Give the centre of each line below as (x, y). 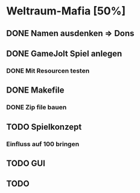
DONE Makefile (35, 90)
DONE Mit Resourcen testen (48, 70)
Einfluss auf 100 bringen (43, 144)
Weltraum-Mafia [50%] (66, 11)
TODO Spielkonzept (44, 127)
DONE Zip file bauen (37, 108)
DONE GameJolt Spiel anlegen (64, 53)
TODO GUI (26, 163)
